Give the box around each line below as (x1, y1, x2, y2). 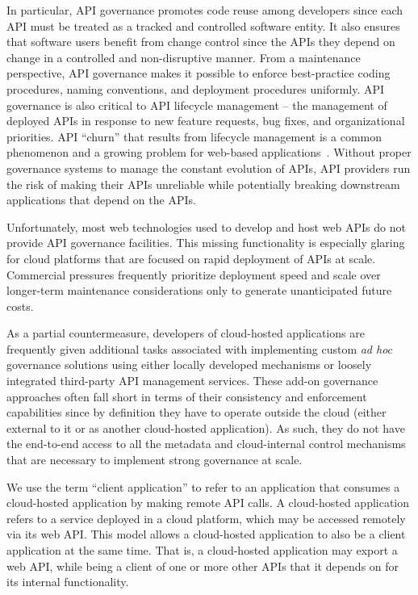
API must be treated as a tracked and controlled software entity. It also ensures (6, 17, 400, 34)
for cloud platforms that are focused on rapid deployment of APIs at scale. (6, 249, 376, 266)
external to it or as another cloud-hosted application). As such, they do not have (6, 419, 405, 436)
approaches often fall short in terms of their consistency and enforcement (6, 388, 367, 404)
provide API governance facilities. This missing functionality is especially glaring (6, 234, 405, 251)
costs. (6, 297, 34, 314)
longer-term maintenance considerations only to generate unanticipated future (6, 282, 392, 299)
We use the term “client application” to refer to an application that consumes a (6, 478, 400, 495)
